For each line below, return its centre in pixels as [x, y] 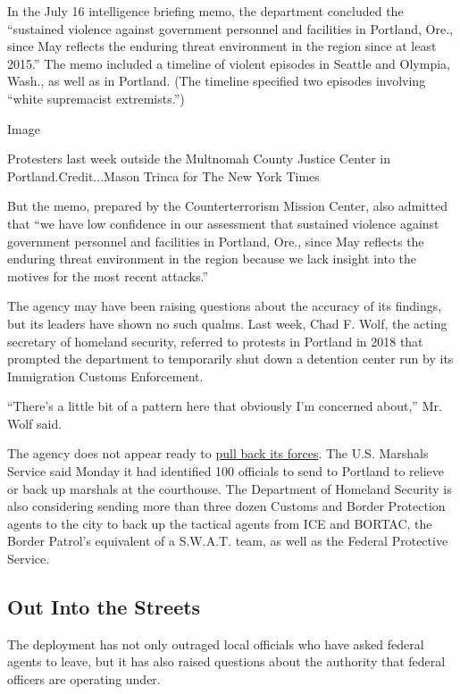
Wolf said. [35, 423]
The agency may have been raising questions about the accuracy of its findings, [225, 306]
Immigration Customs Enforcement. [105, 376]
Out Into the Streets [104, 607]
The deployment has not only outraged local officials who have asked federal [216, 644]
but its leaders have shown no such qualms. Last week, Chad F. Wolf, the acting [227, 323]
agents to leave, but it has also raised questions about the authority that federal [226, 661]
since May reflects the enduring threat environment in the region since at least [222, 46]
